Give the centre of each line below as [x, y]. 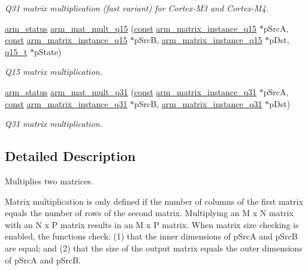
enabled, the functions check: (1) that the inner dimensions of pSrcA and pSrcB [151, 236]
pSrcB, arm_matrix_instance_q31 [198, 103]
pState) [48, 51]
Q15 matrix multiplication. [54, 72]
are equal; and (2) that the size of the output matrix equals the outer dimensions [154, 248]
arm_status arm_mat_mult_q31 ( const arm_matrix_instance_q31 [131, 91]
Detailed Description [70, 156]
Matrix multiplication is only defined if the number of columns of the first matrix [154, 201]
